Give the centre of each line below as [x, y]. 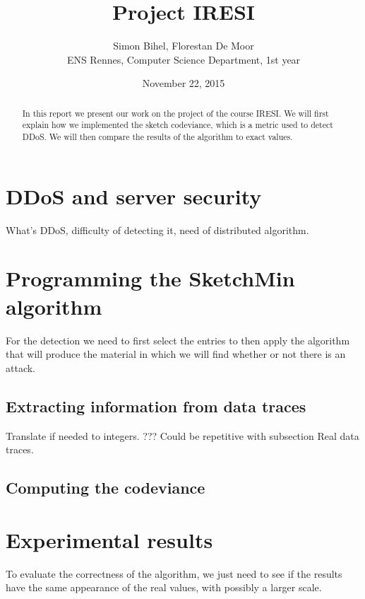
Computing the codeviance [106, 488]
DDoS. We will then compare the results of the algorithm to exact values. [157, 137]
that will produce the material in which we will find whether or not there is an [176, 354]
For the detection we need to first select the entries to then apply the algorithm [178, 340]
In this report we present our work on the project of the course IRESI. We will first [175, 113]
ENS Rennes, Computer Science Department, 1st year [184, 59]
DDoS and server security [134, 196]
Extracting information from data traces [156, 406]
